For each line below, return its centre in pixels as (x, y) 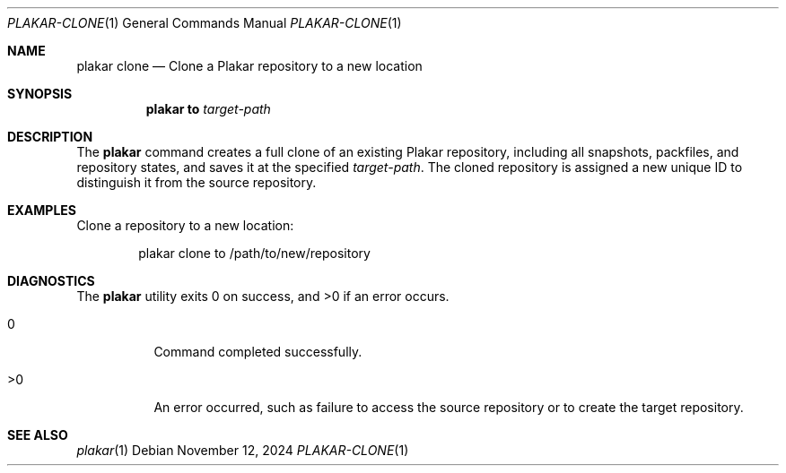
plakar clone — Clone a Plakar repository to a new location (249, 66)
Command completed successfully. (258, 352)
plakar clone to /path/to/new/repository (254, 253)
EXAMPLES (42, 210)
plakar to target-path (208, 109)
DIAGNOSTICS (51, 281)
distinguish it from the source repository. (196, 182)
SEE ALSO (38, 435)
